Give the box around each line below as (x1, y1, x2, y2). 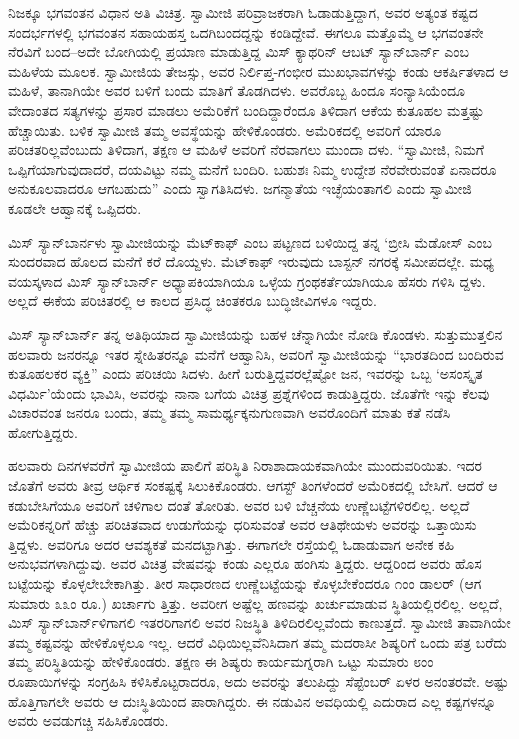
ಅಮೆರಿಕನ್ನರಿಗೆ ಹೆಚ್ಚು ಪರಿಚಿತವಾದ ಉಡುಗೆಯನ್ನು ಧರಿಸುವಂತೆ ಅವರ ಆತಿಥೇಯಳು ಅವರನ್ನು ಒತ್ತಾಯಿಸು (8, 514, 477, 535)
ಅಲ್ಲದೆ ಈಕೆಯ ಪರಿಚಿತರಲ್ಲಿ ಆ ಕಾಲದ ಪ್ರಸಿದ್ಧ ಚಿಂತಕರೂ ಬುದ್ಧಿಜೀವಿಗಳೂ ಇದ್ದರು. (8, 290, 377, 311)
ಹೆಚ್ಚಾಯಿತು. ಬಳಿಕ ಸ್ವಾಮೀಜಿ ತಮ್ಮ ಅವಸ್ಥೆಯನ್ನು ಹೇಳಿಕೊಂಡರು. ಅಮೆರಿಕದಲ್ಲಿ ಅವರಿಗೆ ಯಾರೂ (8, 119, 442, 140)
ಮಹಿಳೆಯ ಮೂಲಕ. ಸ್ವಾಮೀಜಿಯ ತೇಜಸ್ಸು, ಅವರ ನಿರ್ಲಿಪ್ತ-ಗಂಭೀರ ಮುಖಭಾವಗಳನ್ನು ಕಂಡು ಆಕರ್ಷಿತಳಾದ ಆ (8, 60, 509, 81)
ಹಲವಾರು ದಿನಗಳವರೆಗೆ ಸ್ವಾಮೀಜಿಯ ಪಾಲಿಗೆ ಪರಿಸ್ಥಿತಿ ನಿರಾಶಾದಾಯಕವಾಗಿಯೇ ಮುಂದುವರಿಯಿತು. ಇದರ (8, 455, 482, 476)
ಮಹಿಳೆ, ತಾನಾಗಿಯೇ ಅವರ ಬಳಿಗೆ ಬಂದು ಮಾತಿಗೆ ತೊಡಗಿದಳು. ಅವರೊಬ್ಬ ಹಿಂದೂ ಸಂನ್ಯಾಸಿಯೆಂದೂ (8, 80, 466, 101)
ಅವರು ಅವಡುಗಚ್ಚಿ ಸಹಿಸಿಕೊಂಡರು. (8, 710, 169, 731)
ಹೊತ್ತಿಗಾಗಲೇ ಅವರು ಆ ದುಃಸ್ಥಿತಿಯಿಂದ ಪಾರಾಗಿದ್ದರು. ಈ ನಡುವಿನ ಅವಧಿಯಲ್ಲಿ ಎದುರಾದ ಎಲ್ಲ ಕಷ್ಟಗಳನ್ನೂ (8, 690, 497, 711)
